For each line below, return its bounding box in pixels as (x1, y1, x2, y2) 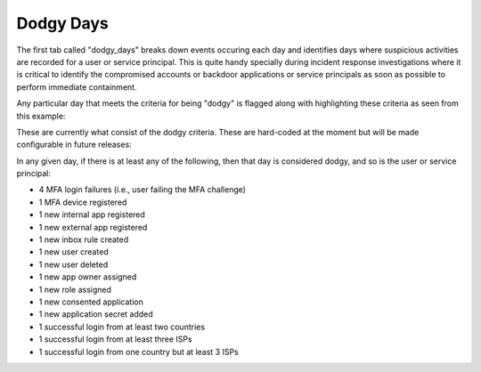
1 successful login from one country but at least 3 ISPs (38, 346, 240, 357)
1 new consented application (38, 296, 144, 307)
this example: (16, 110, 66, 121)
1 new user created (38, 247, 109, 257)
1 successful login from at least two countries (38, 321, 205, 332)
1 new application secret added (38, 309, 153, 319)
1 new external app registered (38, 222, 148, 232)
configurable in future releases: (16, 139, 133, 150)
